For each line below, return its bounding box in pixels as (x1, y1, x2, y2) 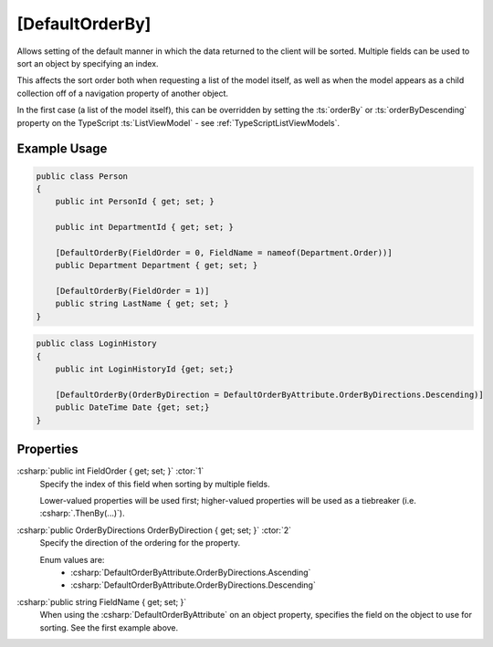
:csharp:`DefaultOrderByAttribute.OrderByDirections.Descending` (70, 579, 317, 590)
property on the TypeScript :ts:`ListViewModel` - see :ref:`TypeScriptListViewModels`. (16, 117, 341, 128)
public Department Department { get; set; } (55, 260, 258, 271)
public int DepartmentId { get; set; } (55, 222, 235, 233)
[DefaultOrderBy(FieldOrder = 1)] (55, 286, 210, 297)
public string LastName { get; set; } (55, 298, 229, 309)
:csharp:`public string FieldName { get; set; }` (16, 596, 187, 607)
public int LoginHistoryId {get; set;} (55, 364, 235, 374)
